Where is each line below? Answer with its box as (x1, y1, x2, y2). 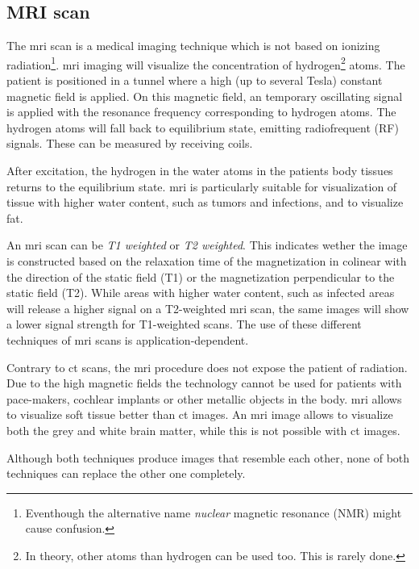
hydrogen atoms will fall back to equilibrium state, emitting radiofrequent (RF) (6, 119, 399, 136)
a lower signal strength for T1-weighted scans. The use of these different (6, 316, 362, 333)
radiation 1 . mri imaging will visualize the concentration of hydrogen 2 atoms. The (6, 53, 405, 73)
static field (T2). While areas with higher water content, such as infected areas (6, 284, 395, 301)
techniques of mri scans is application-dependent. (6, 331, 249, 348)
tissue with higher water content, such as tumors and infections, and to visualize (6, 194, 404, 211)
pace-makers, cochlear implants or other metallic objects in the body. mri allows (6, 390, 402, 407)
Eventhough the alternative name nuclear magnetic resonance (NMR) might (25, 504, 402, 521)
